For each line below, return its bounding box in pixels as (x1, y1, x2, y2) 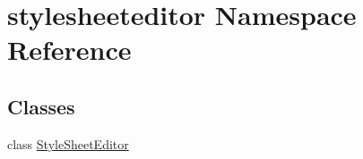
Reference (7, 31, 132, 68)
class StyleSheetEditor (7, 134, 129, 153)
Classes (7, 92, 75, 120)
